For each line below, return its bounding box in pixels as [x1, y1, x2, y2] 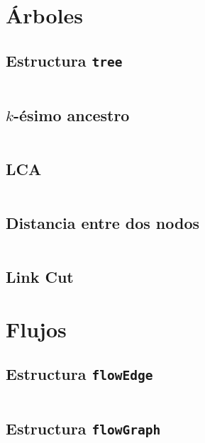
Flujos [6, 314, 67, 343]
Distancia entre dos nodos [6, 211, 200, 233]
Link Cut [6, 266, 74, 288]
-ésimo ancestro [13, 103, 130, 125]
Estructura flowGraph [6, 417, 161, 439]
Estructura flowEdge [6, 363, 153, 385]
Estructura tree [6, 49, 123, 71]
